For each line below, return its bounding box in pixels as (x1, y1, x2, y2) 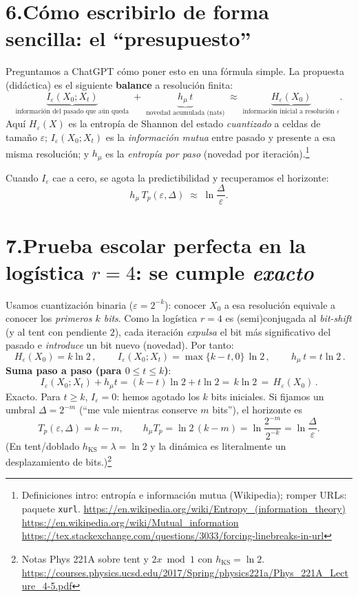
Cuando (6, 170, 39, 184)
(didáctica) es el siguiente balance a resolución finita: (6, 77, 233, 91)
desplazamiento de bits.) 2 (6, 453, 112, 468)
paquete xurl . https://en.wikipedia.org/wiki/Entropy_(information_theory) (21, 501, 346, 516)
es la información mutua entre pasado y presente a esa (105, 129, 336, 144)
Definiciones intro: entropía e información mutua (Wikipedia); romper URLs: (21, 488, 347, 502)
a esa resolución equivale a (224, 297, 336, 312)
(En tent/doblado (6, 438, 80, 453)
